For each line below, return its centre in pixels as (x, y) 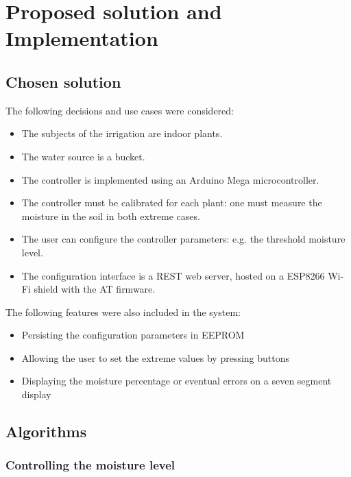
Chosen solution (63, 81)
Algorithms (46, 431)
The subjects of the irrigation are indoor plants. (122, 133)
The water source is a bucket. (83, 156)
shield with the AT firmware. (95, 289)
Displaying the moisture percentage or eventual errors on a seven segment (177, 381)
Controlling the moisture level (90, 465)
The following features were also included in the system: (123, 311)
